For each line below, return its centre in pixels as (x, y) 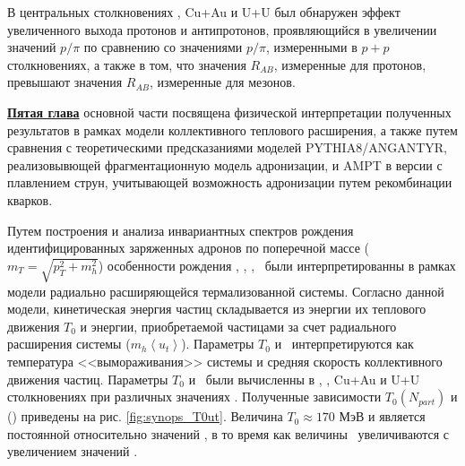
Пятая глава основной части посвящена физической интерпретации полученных (229, 112)
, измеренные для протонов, (350, 64)
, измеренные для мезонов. (223, 82)
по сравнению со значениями (163, 47)
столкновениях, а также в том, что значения (127, 64)
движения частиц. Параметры (88, 379)
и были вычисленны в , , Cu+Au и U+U (304, 379)
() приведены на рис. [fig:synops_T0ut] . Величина (145, 416)
